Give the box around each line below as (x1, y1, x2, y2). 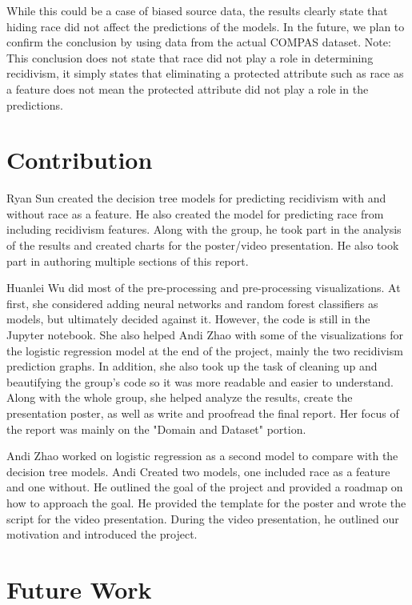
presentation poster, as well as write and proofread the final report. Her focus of (6, 405, 399, 421)
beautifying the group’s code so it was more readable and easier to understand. (6, 373, 394, 390)
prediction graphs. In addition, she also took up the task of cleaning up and (6, 358, 378, 375)
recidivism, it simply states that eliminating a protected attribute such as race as (6, 65, 404, 82)
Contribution (6, 143, 153, 176)
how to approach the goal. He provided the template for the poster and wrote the (6, 494, 406, 511)
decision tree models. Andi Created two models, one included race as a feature (6, 463, 390, 479)
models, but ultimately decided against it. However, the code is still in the (6, 311, 370, 327)
